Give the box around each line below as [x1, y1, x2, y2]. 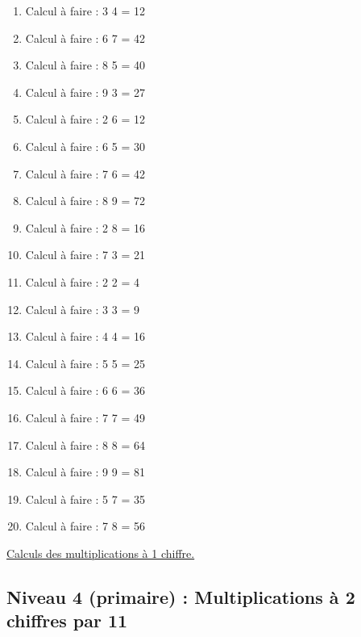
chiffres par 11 [6, 608, 128, 633]
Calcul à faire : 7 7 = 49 [25, 409, 145, 425]
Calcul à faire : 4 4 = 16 [25, 328, 145, 345]
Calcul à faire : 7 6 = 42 [25, 165, 145, 182]
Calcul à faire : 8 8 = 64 [25, 436, 145, 453]
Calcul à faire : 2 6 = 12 [25, 111, 145, 128]
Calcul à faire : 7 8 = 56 [25, 518, 145, 534]
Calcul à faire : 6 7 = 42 [25, 29, 145, 46]
